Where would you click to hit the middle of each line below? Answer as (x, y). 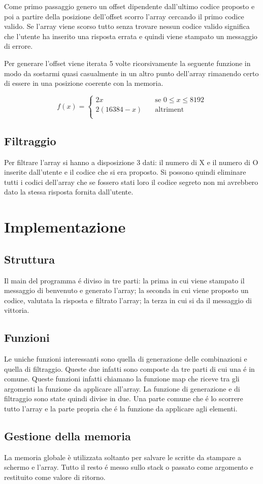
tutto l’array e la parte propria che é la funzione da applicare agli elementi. (121, 409)
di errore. (19, 46)
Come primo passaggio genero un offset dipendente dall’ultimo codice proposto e (129, 6)
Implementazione (65, 227)
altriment (170, 110)
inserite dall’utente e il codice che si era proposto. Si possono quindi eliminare (125, 172)
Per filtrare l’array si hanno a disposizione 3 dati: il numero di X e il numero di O (131, 162)
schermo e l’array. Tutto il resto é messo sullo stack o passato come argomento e (129, 467)
